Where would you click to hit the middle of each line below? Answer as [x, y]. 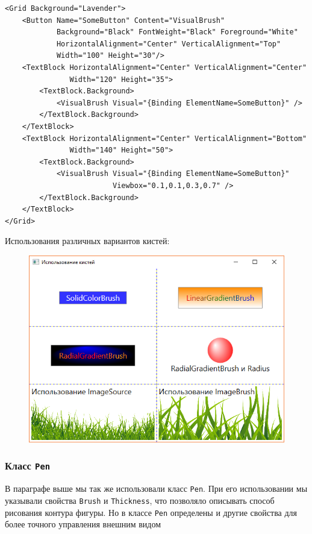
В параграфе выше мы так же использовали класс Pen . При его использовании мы [156, 488]
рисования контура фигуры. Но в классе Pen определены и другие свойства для [151, 512]
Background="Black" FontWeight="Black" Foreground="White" [177, 32]
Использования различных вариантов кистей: [87, 241]
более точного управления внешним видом [83, 524]
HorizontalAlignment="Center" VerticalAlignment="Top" [169, 44]
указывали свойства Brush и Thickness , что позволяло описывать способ [140, 500]
